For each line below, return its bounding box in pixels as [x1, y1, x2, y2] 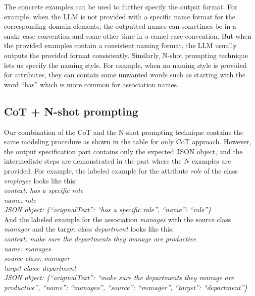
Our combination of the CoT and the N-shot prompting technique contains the [4, 126, 244, 137]
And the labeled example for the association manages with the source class [4, 214, 231, 224]
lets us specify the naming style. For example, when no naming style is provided [4, 59, 247, 70]
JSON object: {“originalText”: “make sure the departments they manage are [4, 272, 234, 283]
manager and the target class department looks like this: [4, 224, 174, 234]
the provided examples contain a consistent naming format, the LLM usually [4, 40, 237, 51]
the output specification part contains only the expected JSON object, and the [4, 146, 243, 156]
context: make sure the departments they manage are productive [4, 234, 196, 244]
